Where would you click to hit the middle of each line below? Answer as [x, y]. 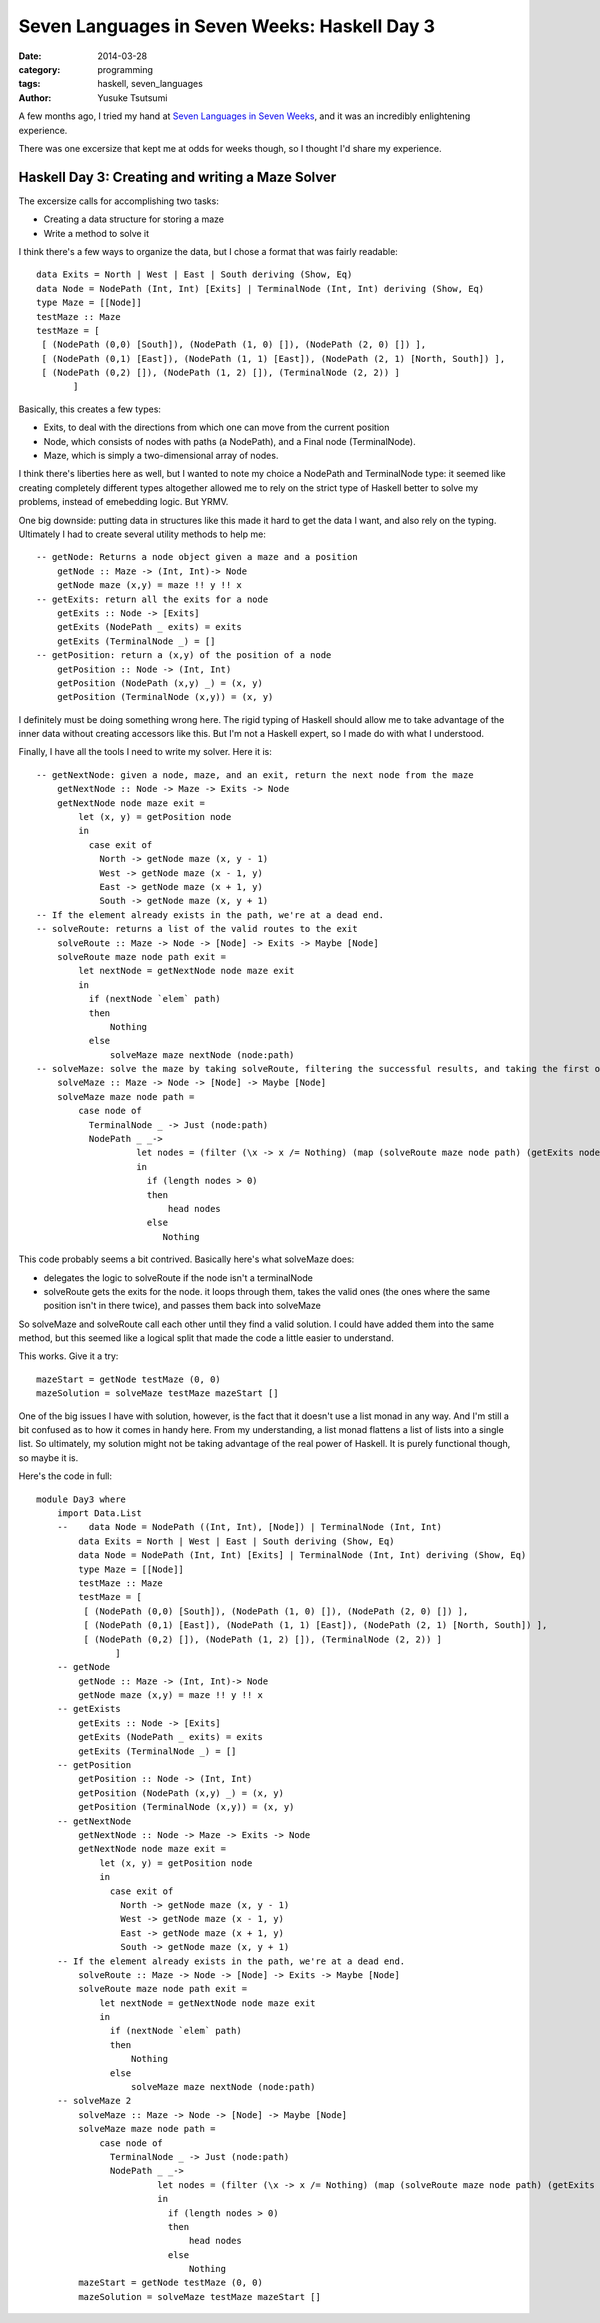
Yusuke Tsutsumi [132, 97]
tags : [29, 84]
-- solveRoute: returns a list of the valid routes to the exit [197, 929]
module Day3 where [81, 1499]
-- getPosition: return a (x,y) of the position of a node [184, 655]
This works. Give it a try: [68, 1356]
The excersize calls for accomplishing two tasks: [118, 201]
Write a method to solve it [96, 233]
